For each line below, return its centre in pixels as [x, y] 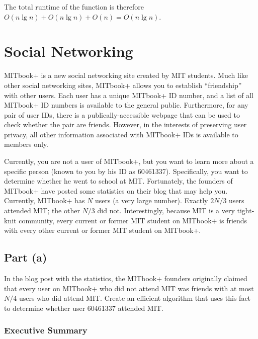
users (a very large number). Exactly [151, 200]
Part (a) [26, 257]
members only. [26, 144]
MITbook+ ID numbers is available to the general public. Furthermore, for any [126, 105]
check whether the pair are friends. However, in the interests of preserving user [125, 124]
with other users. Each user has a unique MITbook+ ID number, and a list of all [129, 95]
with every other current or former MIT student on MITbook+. [103, 230]
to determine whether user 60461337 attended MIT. [84, 308]
